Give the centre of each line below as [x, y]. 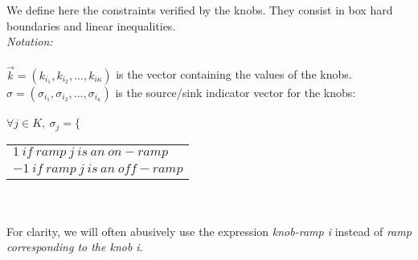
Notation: [30, 41]
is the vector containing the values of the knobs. [234, 74]
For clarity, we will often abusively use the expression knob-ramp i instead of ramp [209, 231]
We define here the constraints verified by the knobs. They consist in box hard [200, 10]
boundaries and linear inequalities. [91, 25]
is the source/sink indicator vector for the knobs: [236, 92]
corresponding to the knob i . [75, 247]
